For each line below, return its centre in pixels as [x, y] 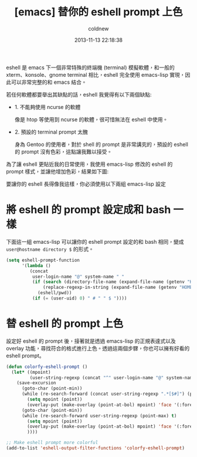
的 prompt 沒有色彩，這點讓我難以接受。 [63, 151]
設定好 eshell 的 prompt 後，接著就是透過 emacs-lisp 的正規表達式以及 [91, 341]
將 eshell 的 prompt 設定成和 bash [89, 210]
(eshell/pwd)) [55, 293]
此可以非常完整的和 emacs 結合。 [46, 82]
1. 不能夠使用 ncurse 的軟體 [47, 107]
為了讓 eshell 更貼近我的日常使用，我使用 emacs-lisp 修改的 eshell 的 [89, 164]
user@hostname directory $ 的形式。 [50, 249]
